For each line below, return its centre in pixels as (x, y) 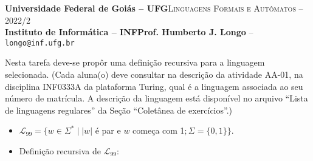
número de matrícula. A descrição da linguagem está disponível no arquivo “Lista (156, 98)
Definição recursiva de (60, 151)
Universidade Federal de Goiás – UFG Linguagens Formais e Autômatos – (154, 8)
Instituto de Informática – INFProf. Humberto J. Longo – (129, 32)
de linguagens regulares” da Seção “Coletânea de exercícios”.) (119, 110)
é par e (108, 130)
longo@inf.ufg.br (40, 43)
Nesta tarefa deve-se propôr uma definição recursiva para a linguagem (135, 62)
